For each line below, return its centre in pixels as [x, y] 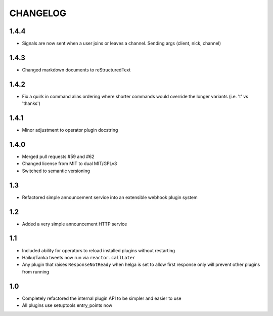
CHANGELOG [38, 13]
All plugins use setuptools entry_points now [67, 305]
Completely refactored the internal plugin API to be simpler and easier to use [102, 298]
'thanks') [31, 103]
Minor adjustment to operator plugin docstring [70, 130]
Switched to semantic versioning [56, 171]
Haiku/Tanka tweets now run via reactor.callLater [79, 257]
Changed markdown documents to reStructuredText [76, 70]
